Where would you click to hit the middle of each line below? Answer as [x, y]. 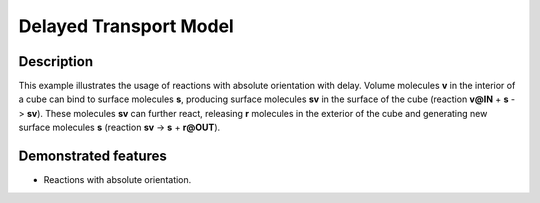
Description [56, 61]
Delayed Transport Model [126, 26]
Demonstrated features [92, 156]
